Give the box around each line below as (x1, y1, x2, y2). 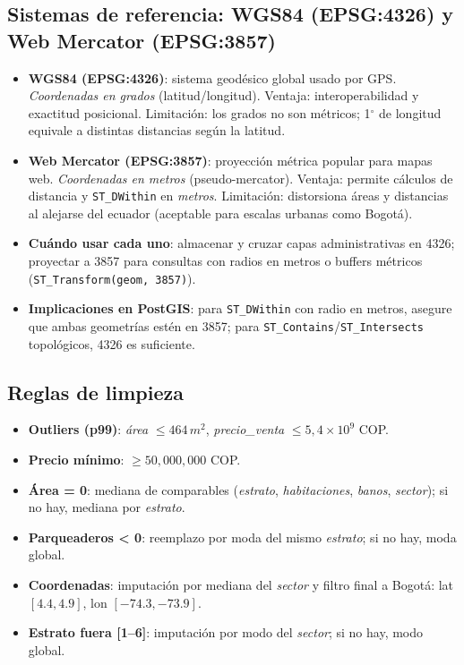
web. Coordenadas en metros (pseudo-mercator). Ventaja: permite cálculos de (28, 168, 453, 187)
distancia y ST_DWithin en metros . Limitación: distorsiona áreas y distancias (28, 186, 449, 205)
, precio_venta (205, 420, 285, 439)
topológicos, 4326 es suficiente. (28, 334, 195, 353)
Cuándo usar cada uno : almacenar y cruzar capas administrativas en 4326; (28, 234, 455, 252)
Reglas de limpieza (7, 378, 184, 405)
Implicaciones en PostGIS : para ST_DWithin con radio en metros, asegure (28, 299, 452, 318)
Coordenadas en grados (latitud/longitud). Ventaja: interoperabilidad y (28, 86, 419, 105)
